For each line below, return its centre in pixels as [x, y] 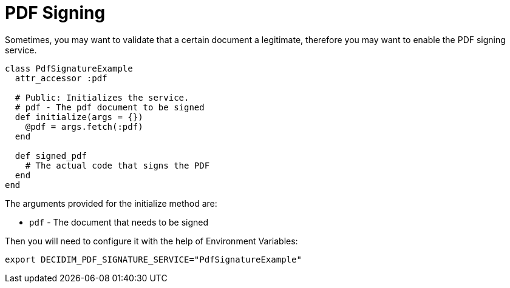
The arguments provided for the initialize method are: [111, 203]
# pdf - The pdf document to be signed [110, 107]
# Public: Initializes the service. [102, 97]
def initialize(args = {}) [79, 117]
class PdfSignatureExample [69, 68]
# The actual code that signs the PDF [117, 165]
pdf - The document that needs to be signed [119, 222]
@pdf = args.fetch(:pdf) [84, 126]
